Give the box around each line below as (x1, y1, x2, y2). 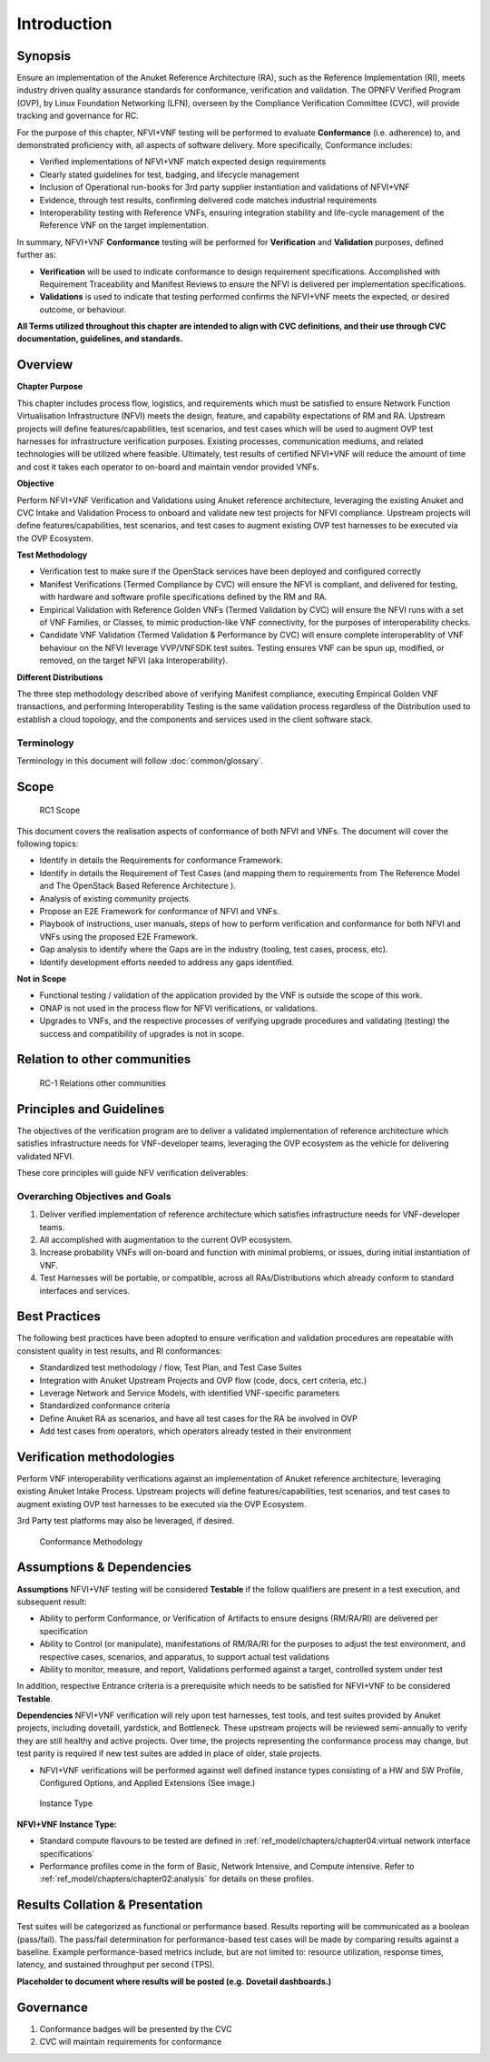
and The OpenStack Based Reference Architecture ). (39, 881, 236, 892)
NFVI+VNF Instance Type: (16, 1819, 117, 1830)
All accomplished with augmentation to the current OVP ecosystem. (39, 1234, 293, 1245)
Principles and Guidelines (16, 1101, 165, 1117)
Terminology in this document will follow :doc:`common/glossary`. (16, 755, 263, 766)
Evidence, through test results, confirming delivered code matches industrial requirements (39, 194, 377, 205)
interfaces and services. (39, 1285, 131, 1296)
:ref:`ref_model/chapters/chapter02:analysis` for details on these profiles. (39, 1873, 315, 1884)
